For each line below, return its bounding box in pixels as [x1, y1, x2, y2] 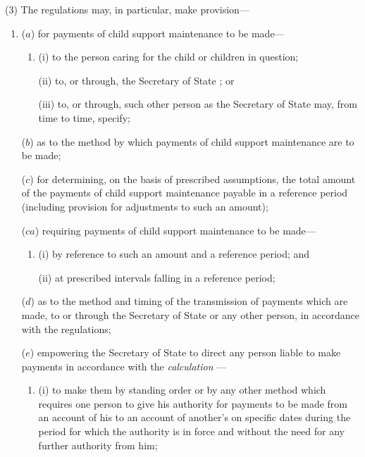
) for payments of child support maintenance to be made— [30, 25, 285, 40]
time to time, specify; [38, 110, 130, 125]
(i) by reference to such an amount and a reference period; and [38, 246, 310, 261]
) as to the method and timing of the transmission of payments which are [30, 294, 348, 308]
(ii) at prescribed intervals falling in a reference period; [38, 270, 276, 284]
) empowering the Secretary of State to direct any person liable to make [30, 345, 341, 360]
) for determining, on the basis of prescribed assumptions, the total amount [30, 171, 356, 186]
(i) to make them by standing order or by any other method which [38, 382, 326, 397]
